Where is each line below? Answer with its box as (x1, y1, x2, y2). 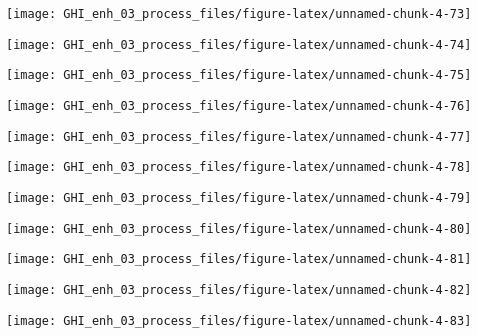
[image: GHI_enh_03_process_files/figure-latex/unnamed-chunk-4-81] (6, 252, 472, 267)
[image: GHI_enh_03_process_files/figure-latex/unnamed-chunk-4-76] (6, 98, 472, 113)
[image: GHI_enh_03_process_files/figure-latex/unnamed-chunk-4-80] (6, 221, 472, 236)
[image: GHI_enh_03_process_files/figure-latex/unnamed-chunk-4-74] (6, 37, 472, 52)
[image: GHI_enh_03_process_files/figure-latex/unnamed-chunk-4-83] (6, 313, 472, 328)
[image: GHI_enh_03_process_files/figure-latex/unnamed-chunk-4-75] (6, 68, 472, 83)
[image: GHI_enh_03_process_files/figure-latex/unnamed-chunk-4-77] (6, 129, 472, 144)
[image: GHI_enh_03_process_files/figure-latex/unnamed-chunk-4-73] (6, 7, 472, 21)
